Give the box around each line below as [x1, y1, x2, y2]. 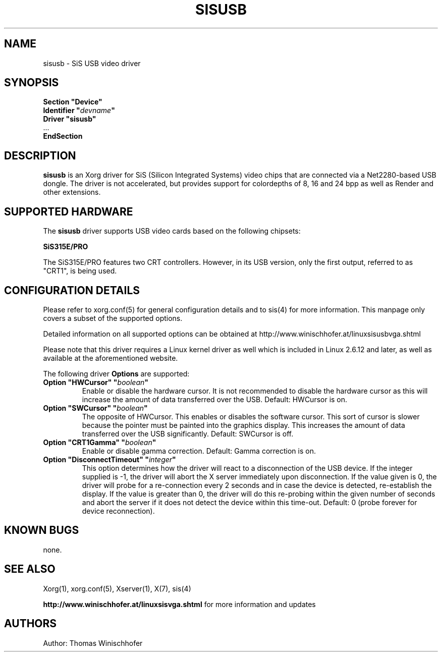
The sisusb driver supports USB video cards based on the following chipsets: [43, 227, 301, 236]
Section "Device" [43, 97, 102, 106]
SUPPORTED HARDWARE [4, 205, 133, 218]
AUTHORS [4, 617, 57, 630]
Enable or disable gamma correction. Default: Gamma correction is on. [82, 446, 316, 455]
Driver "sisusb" [43, 115, 96, 124]
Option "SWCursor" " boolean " [43, 403, 148, 412]
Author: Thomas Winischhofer [43, 638, 143, 647]
